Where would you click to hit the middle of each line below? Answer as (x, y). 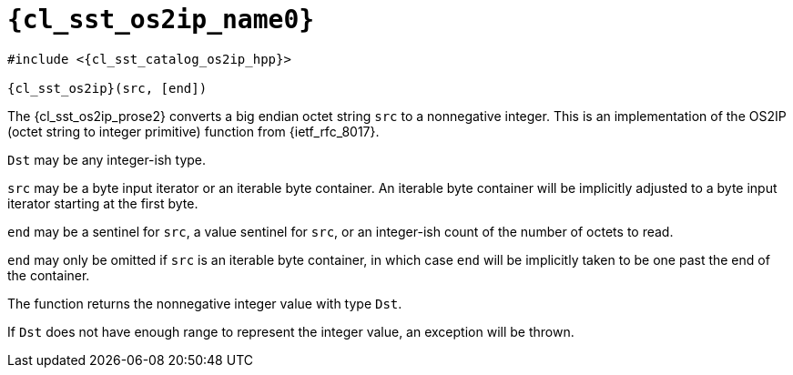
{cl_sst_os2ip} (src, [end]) (107, 88)
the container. (49, 275)
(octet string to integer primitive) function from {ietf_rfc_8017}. (193, 131)
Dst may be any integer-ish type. (107, 159)
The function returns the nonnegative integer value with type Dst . (205, 303)
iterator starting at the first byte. (103, 203)
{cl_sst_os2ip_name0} (161, 20)
